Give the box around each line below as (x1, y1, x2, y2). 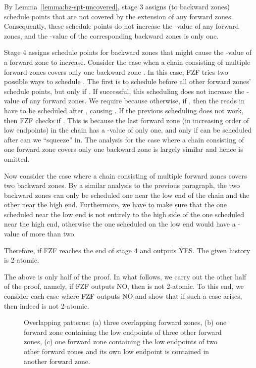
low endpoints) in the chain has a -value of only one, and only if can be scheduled (4, 125, 252, 135)
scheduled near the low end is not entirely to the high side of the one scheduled (4, 209, 244, 219)
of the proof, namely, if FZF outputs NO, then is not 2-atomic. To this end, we (4, 281, 244, 291)
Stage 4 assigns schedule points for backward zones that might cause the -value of (4, 47, 252, 57)
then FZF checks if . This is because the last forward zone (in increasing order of (4, 115, 249, 125)
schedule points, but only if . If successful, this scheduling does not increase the (4, 86, 245, 96)
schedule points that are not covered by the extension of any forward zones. (4, 11, 233, 21)
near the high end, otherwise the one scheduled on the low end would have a (4, 219, 236, 229)
